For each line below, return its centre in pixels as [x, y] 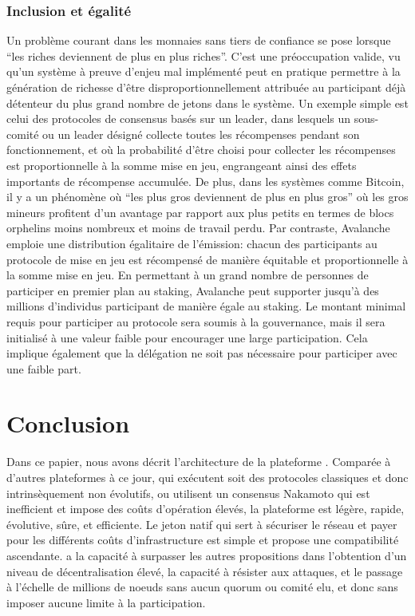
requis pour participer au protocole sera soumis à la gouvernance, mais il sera [196, 321]
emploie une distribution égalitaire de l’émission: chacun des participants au [192, 243]
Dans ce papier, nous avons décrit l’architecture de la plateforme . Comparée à [199, 462]
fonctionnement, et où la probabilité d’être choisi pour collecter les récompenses [201, 150]
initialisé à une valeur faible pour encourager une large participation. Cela [187, 337]
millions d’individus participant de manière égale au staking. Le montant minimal [206, 306]
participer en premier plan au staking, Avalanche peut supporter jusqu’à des [193, 290]
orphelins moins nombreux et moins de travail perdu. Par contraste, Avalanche [198, 228]
